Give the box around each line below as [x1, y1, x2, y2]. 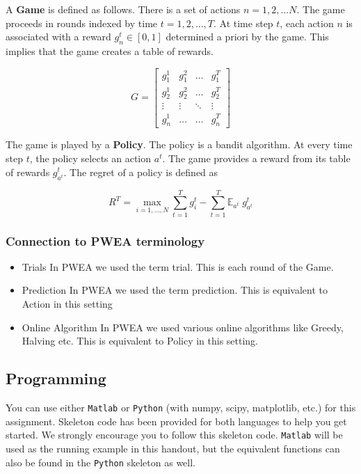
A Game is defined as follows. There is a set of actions [6, 2, 241, 16]
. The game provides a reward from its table [162, 150, 351, 165]
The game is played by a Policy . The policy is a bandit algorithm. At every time [6, 137, 353, 152]
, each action [280, 15, 334, 30]
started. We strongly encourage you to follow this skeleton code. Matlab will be [6, 427, 343, 442]
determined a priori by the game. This [166, 29, 329, 44]
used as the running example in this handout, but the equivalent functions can [6, 441, 340, 455]
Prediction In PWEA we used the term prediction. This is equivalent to [22, 283, 328, 297]
